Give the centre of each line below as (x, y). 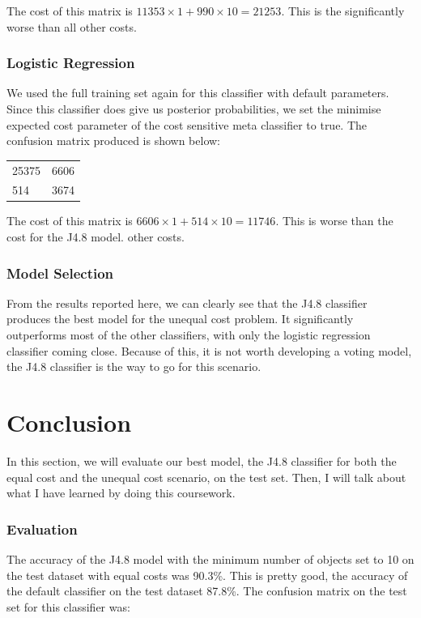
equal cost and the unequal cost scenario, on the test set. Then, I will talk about (206, 477)
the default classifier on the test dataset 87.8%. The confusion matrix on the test (207, 591)
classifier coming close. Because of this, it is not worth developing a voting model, (209, 350)
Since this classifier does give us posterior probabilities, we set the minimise (194, 109)
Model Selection (60, 273)
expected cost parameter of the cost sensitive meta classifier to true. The (187, 124)
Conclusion (69, 422)
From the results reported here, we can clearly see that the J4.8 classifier (187, 303)
